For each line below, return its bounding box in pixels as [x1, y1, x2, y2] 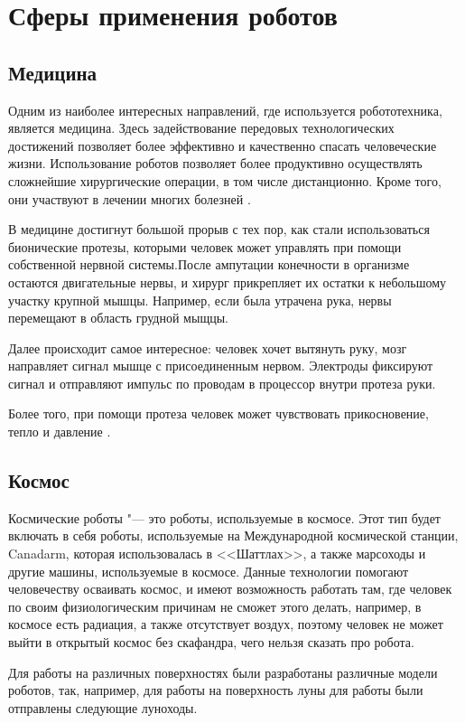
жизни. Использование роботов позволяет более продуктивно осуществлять [8, 154, 423, 173]
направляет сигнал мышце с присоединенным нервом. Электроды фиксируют [8, 356, 433, 375]
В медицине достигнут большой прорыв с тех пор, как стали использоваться [8, 220, 430, 239]
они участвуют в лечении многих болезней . [8, 189, 251, 208]
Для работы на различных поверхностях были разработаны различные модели [8, 662, 438, 681]
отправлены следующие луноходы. [8, 698, 198, 717]
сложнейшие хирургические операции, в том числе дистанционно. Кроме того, [8, 171, 442, 190]
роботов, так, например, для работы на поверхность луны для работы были [8, 681, 423, 700]
